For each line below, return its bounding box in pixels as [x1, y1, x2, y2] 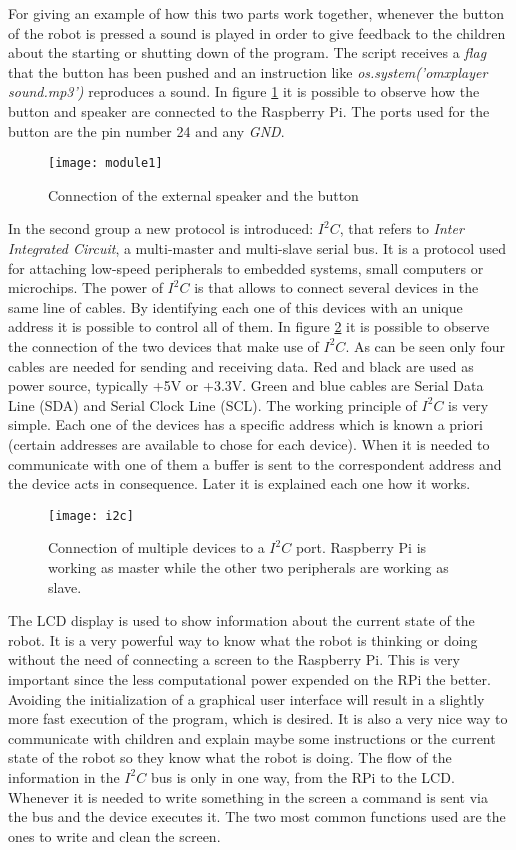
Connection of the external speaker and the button [48, 184, 359, 205]
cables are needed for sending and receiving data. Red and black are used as [8, 355, 474, 376]
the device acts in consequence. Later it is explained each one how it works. [8, 473, 471, 494]
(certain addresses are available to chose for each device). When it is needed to [8, 433, 490, 454]
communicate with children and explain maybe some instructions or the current [8, 727, 496, 748]
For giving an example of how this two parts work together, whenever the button [8, 3, 504, 23]
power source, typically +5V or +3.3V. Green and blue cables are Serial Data [8, 375, 484, 396]
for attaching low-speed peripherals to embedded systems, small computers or [8, 257, 484, 278]
